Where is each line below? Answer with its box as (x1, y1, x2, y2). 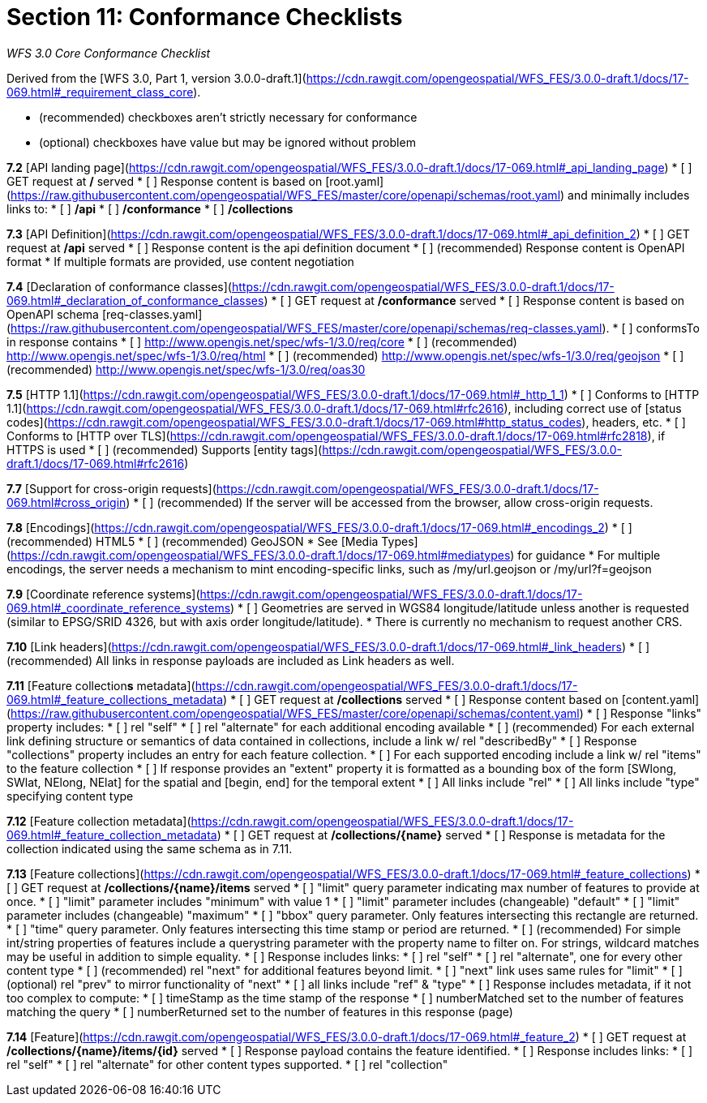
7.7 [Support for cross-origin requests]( (6, 481, 216, 496)
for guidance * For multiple (517, 547, 661, 562)
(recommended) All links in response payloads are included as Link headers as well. (6, 653, 455, 667)
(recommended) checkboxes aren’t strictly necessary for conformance (39, 109, 418, 124)
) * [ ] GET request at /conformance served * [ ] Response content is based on (264, 293, 685, 307)
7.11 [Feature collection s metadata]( (6, 678, 195, 693)
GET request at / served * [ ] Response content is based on (6, 174, 323, 188)
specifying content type (6, 788, 134, 803)
